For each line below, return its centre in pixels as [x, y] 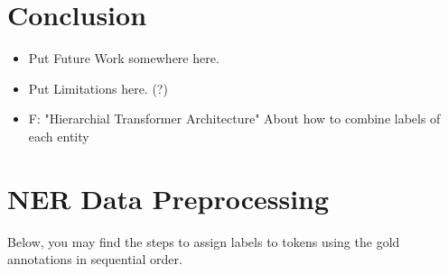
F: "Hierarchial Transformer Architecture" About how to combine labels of [234, 119]
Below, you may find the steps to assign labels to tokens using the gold [204, 241]
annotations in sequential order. [95, 259]
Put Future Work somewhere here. [124, 58]
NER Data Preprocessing [168, 198]
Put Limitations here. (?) [98, 88]
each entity [59, 136]
